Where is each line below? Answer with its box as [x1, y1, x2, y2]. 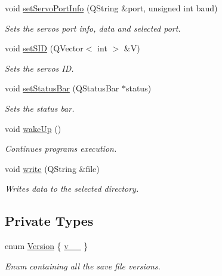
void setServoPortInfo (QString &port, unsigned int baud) [5, 2, 218, 14]
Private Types [5, 211, 94, 230]
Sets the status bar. [5, 102, 75, 114]
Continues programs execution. [5, 142, 117, 155]
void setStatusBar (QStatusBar [5, 82, 119, 94]
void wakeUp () [5, 122, 61, 134]
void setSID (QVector [5, 42, 84, 54]
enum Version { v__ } [5, 240, 88, 252]
